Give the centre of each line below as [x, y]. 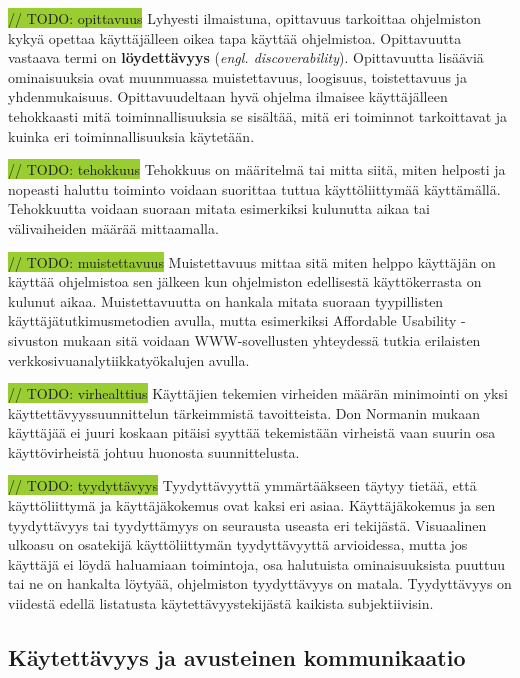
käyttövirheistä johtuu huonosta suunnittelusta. [154, 451]
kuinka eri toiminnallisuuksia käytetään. [131, 135]
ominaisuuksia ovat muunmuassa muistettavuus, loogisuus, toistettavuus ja [237, 76]
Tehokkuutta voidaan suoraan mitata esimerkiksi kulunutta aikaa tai [219, 208]
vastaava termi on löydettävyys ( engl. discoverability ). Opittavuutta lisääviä [246, 57]
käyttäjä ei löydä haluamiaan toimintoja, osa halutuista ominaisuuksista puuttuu [257, 563]
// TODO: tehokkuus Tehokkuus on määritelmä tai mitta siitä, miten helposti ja [257, 169]
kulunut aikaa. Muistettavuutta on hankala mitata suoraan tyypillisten [226, 300]
